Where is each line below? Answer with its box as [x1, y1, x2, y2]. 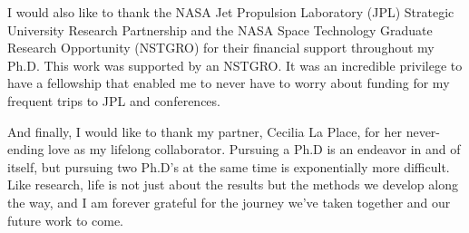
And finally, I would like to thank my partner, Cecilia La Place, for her [7, 121, 402, 141]
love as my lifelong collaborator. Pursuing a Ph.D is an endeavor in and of [48, 140, 461, 159]
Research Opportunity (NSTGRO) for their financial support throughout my [7, 38, 435, 57]
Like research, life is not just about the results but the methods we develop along [7, 175, 458, 194]
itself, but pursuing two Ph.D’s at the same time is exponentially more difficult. [7, 157, 450, 176]
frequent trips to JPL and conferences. [7, 91, 220, 110]
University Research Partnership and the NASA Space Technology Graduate [7, 20, 433, 39]
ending [7, 140, 44, 159]
